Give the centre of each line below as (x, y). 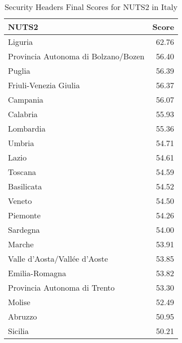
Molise (19, 302)
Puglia (19, 71)
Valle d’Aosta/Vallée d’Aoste (58, 258)
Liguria (21, 42)
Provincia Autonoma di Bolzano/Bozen (76, 56)
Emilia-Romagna (37, 273)
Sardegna (24, 230)
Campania (26, 99)
